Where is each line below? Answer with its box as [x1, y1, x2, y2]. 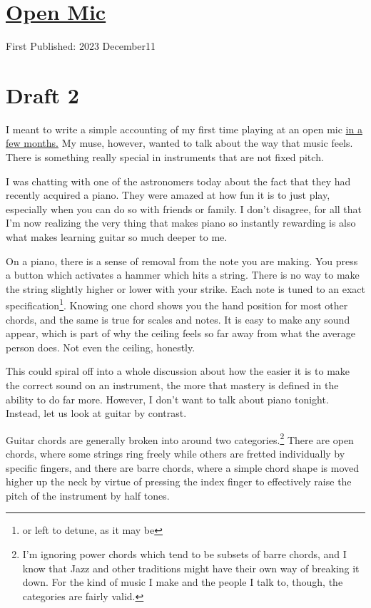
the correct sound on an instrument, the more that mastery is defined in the [6, 378, 339, 392]
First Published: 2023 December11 [6, 38, 156, 53]
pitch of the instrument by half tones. [6, 488, 170, 503]
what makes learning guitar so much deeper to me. [6, 230, 228, 244]
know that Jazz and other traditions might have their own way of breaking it [22, 560, 360, 575]
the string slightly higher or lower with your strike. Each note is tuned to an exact [6, 281, 365, 296]
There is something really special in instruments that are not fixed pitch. [6, 150, 324, 165]
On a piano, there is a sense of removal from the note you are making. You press [6, 253, 358, 268]
